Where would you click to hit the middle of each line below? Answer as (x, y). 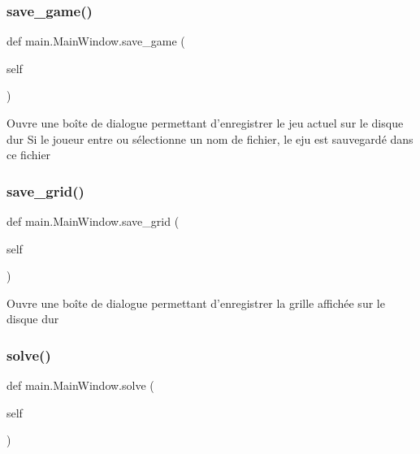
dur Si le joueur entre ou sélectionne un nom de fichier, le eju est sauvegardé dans (210, 138)
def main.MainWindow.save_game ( (96, 41)
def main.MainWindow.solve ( (80, 385)
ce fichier (29, 155)
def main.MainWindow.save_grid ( (93, 221)
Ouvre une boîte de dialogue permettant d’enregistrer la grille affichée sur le (196, 303)
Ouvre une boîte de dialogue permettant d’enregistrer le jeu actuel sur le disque (205, 123)
